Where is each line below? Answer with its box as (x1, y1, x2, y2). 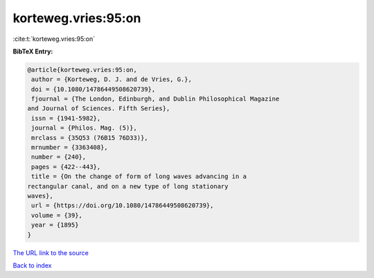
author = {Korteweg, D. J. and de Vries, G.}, (31, 76, 192, 83)
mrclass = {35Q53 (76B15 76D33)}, (31, 134, 148, 141)
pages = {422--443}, (31, 163, 101, 171)
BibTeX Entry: (12, 47, 53, 55)
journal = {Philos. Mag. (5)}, (31, 124, 138, 132)
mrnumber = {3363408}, (31, 144, 109, 152)
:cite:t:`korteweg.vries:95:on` (12, 35, 96, 43)
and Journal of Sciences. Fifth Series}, (27, 105, 170, 112)
